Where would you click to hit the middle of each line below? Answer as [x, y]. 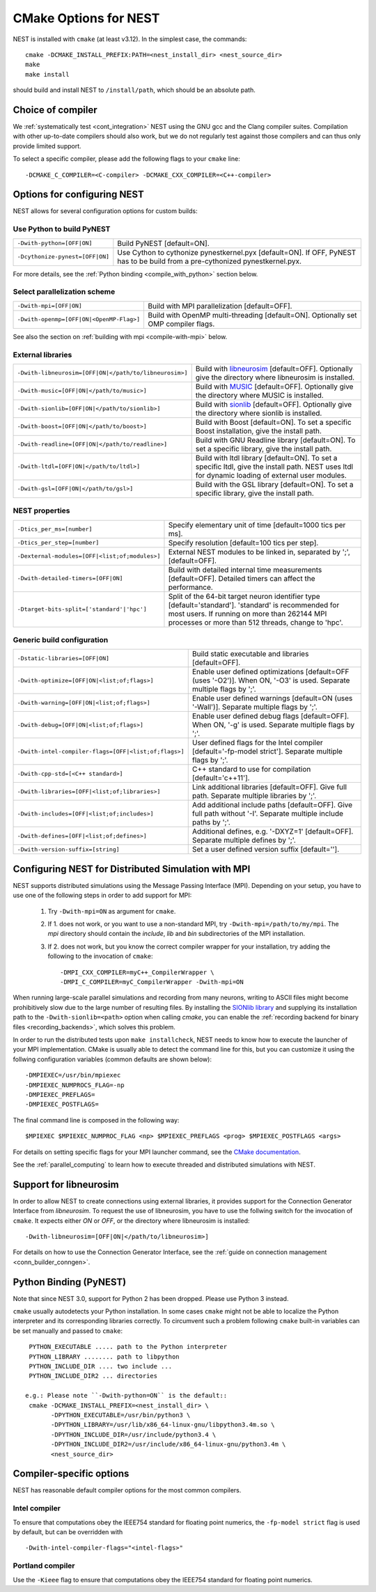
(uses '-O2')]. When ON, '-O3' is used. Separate [271, 680]
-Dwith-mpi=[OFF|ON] [50, 306]
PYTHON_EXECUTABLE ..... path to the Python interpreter [128, 1347]
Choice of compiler [55, 110]
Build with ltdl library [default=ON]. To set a [266, 458]
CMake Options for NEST [86, 18]
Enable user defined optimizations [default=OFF [271, 672]
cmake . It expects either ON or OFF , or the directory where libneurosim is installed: [131, 1220]
